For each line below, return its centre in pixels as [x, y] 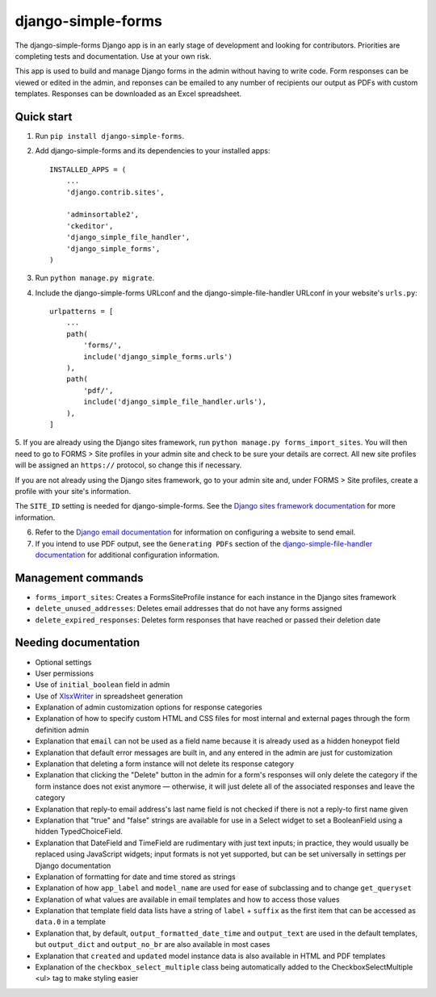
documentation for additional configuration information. [127, 555]
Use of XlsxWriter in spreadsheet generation [109, 696]
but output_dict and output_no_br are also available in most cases [153, 945]
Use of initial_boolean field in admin [103, 685]
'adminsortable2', [103, 215]
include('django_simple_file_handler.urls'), [175, 402]
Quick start [44, 117]
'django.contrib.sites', [115, 192]
